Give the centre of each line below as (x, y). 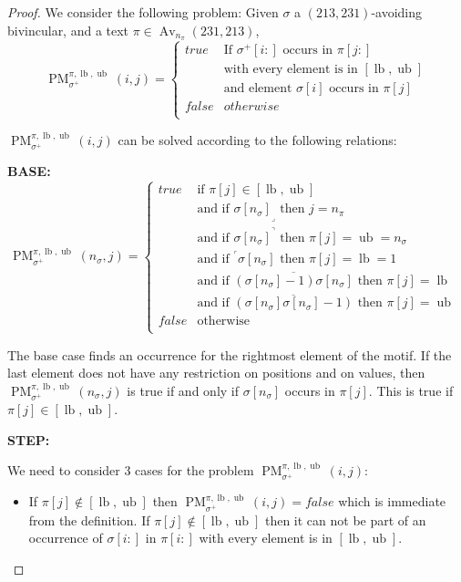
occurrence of (66, 538)
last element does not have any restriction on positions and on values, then (216, 373)
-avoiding (397, 12)
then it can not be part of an (345, 520)
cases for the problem (195, 470)
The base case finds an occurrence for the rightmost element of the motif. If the (230, 354)
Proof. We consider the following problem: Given (143, 12)
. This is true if (411, 390)
